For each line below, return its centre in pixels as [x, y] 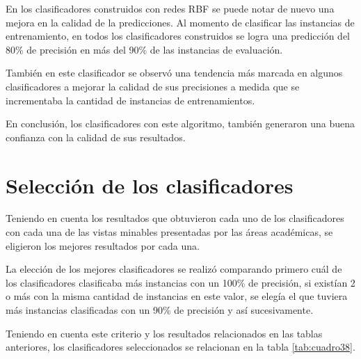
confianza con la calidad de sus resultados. [96, 137]
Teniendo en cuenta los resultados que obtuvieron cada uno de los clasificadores [175, 218]
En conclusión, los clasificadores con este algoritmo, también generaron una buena [180, 123]
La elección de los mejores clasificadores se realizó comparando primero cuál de [174, 269]
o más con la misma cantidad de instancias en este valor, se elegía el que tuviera [177, 296]
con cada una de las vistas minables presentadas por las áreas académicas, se [169, 232]
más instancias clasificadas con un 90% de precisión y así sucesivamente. [160, 310]
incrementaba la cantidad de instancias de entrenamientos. [130, 100]
